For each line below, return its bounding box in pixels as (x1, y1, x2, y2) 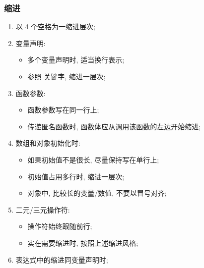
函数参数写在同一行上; (27, 105, 99, 115)
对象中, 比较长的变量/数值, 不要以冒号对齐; (27, 188, 167, 198)
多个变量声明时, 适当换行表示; (27, 54, 125, 65)
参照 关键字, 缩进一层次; (27, 71, 106, 81)
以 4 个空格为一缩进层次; (15, 21, 96, 32)
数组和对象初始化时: (15, 138, 80, 148)
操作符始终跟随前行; (27, 221, 92, 231)
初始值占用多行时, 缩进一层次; (27, 171, 125, 181)
